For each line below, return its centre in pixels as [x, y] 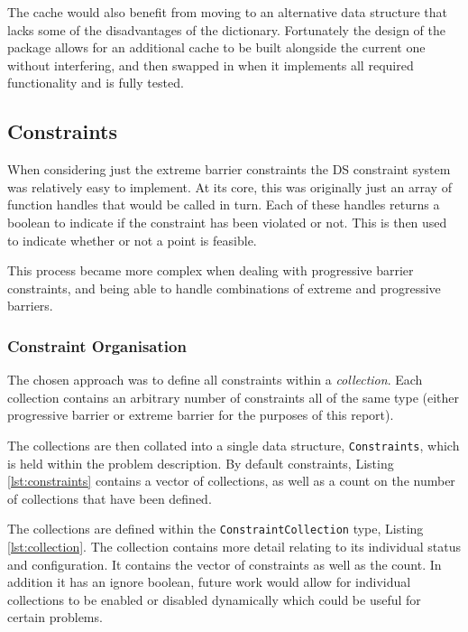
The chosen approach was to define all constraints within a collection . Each [215, 380]
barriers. [30, 306]
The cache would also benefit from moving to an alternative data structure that [227, 12]
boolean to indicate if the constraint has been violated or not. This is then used [227, 222]
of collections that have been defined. [110, 498]
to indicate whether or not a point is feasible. [132, 240]
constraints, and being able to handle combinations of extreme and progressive [224, 288]
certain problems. [55, 617]
